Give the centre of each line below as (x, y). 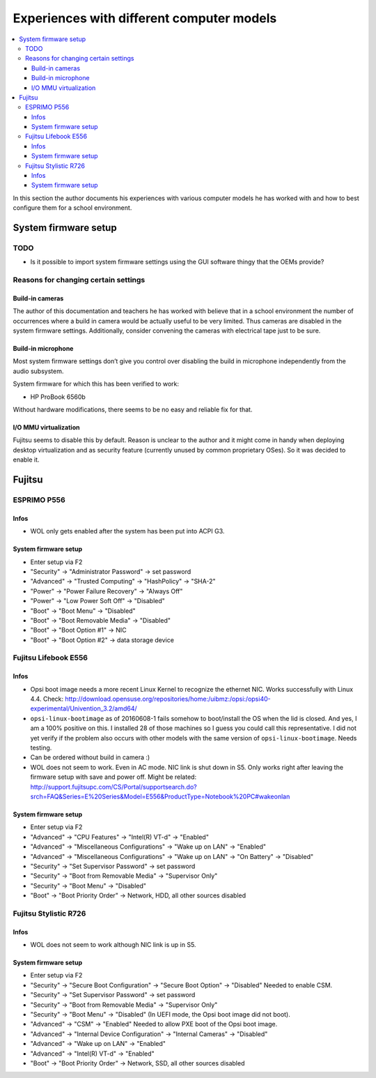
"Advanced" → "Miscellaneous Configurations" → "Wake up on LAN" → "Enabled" (148, 847)
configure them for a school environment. (72, 208)
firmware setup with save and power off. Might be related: (113, 777)
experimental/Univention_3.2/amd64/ (84, 708)
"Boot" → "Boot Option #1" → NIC (78, 630)
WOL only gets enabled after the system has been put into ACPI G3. (127, 531)
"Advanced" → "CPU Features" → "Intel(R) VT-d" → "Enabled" (119, 837)
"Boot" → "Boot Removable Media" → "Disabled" (100, 620)
